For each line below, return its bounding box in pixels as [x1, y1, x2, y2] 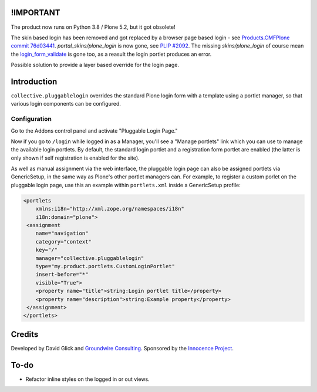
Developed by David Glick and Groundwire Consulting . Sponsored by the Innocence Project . [11, 344, 234, 352]
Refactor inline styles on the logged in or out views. [25, 376, 150, 383]
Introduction [11, 76, 58, 86]
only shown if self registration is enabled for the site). [11, 154, 140, 161]
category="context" [35, 238, 92, 245]
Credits [11, 329, 39, 339]
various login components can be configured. [11, 100, 122, 107]
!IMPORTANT [11, 8, 60, 18]
